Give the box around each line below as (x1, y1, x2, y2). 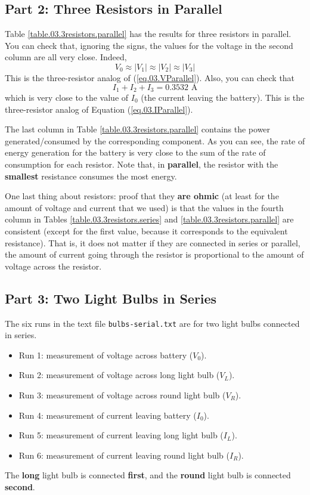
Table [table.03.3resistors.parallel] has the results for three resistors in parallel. (5, 27, 292, 40)
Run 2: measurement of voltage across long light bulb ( (18, 369, 220, 381)
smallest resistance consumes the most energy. (5, 169, 177, 182)
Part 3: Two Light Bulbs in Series (5, 289, 217, 307)
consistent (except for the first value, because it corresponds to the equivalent (5, 224, 288, 237)
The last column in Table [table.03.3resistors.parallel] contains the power (5, 123, 271, 135)
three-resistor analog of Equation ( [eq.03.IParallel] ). (5, 103, 193, 115)
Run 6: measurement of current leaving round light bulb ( (18, 448, 230, 461)
